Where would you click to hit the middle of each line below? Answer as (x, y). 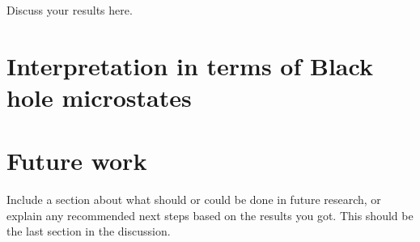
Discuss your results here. (70, 10)
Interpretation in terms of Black (190, 65)
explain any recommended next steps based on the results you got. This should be (210, 215)
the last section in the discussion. (89, 231)
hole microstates (99, 97)
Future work (77, 161)
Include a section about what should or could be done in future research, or (194, 200)
